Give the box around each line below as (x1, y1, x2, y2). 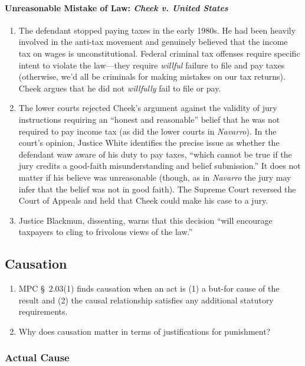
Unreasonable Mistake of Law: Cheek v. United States (5, 1, 228, 14)
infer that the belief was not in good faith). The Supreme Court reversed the (18, 182, 296, 195)
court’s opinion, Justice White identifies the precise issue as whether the (18, 136, 280, 149)
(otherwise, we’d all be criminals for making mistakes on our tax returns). (18, 70, 286, 83)
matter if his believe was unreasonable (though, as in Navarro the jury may (18, 171, 291, 183)
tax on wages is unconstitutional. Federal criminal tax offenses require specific (18, 47, 300, 59)
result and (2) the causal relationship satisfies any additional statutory (18, 293, 274, 306)
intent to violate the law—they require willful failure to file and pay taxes (18, 58, 285, 71)
